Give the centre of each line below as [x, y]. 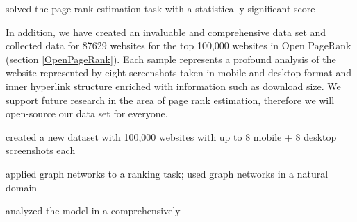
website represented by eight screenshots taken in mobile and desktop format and [178, 72]
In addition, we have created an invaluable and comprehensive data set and [166, 32]
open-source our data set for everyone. [87, 113]
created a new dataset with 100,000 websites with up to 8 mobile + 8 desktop [171, 136]
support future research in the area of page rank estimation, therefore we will [170, 100]
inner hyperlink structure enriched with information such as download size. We [173, 86]
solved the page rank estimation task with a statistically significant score [160, 8]
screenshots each [41, 150]
